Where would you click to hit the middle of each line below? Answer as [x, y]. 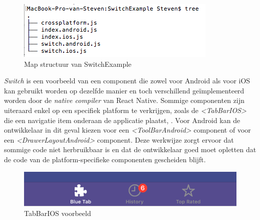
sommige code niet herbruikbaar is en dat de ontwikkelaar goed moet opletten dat [130, 149]
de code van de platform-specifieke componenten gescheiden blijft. [105, 159]
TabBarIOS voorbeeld [58, 213]
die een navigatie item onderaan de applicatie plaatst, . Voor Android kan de [122, 120]
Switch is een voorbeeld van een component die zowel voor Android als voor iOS [127, 81]
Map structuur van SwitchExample [78, 64]
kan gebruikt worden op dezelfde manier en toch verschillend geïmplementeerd [124, 90]
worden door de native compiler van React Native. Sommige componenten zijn [124, 100]
